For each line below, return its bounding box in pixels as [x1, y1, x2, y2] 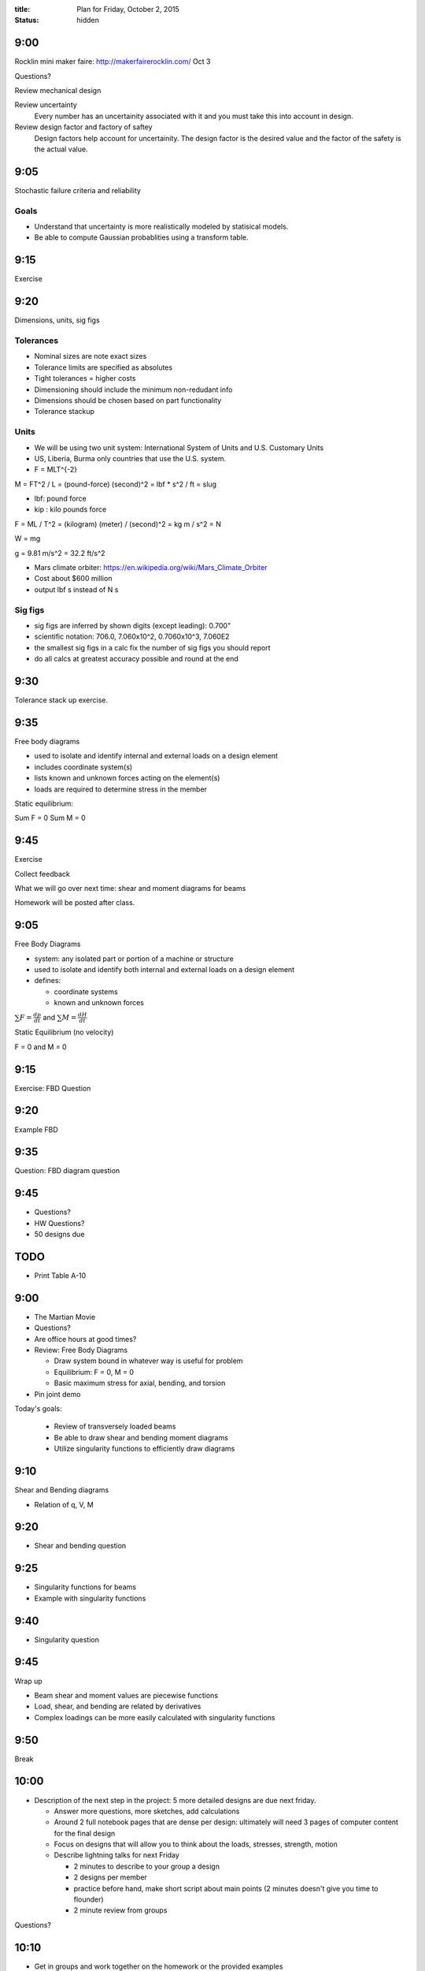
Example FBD [14, 1124, 58, 1135]
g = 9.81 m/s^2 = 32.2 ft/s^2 [14, 548, 105, 557]
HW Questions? [34, 1218, 85, 1228]
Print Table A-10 [34, 1271, 87, 1280]
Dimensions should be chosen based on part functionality [34, 395, 222, 405]
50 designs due [34, 1230, 85, 1239]
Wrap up [14, 1676, 42, 1686]
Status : [14, 16, 39, 25]
